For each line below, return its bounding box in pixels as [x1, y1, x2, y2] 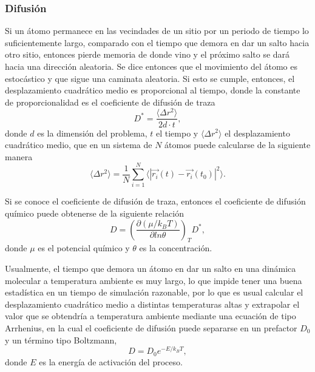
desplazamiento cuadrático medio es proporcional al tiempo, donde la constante [5, 84, 300, 96]
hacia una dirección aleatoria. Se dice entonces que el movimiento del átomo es [5, 60, 298, 72]
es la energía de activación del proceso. [39, 355, 183, 368]
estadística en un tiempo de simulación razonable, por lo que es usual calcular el [5, 286, 303, 299]
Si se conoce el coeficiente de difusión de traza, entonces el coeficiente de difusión [5, 195, 306, 208]
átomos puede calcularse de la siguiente [164, 138, 311, 151]
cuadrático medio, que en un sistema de [5, 138, 152, 151]
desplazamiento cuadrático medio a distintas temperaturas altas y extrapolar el [5, 297, 300, 310]
